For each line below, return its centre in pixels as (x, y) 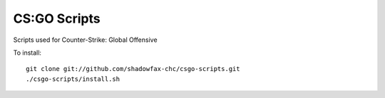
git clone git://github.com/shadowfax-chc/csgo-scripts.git (133, 69)
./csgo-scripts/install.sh (73, 79)
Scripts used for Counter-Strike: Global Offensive (85, 40)
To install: (27, 53)
